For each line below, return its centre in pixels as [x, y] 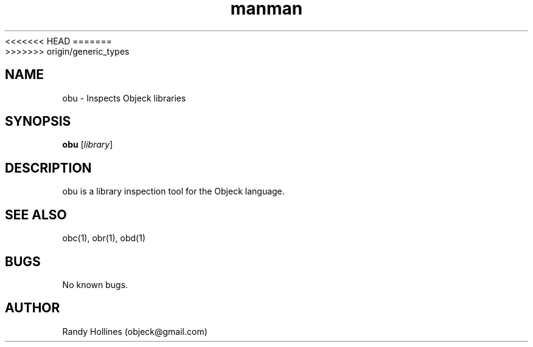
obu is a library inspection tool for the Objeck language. [173, 191]
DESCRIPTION [48, 168]
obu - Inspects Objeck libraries [124, 98]
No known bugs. [95, 284]
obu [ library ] [88, 145]
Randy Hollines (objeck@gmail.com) [135, 331]
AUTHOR [33, 308]
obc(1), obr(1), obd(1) [104, 238]
